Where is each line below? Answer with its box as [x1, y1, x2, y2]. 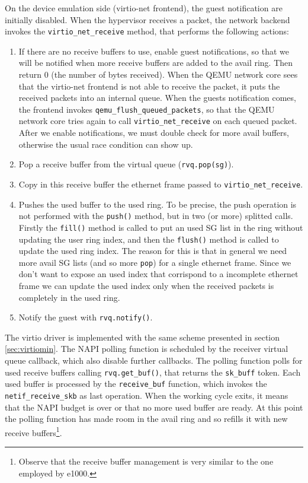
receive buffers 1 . [5, 424, 62, 438]
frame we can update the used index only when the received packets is [18, 279, 274, 292]
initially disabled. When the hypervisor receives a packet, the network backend [5, 13, 290, 26]
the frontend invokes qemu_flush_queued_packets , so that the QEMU [18, 103, 275, 115]
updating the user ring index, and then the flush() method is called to [18, 233, 279, 245]
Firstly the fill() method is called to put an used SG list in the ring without [18, 221, 303, 233]
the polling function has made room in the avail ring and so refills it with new [5, 412, 288, 425]
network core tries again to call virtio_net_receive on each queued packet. [18, 115, 297, 127]
